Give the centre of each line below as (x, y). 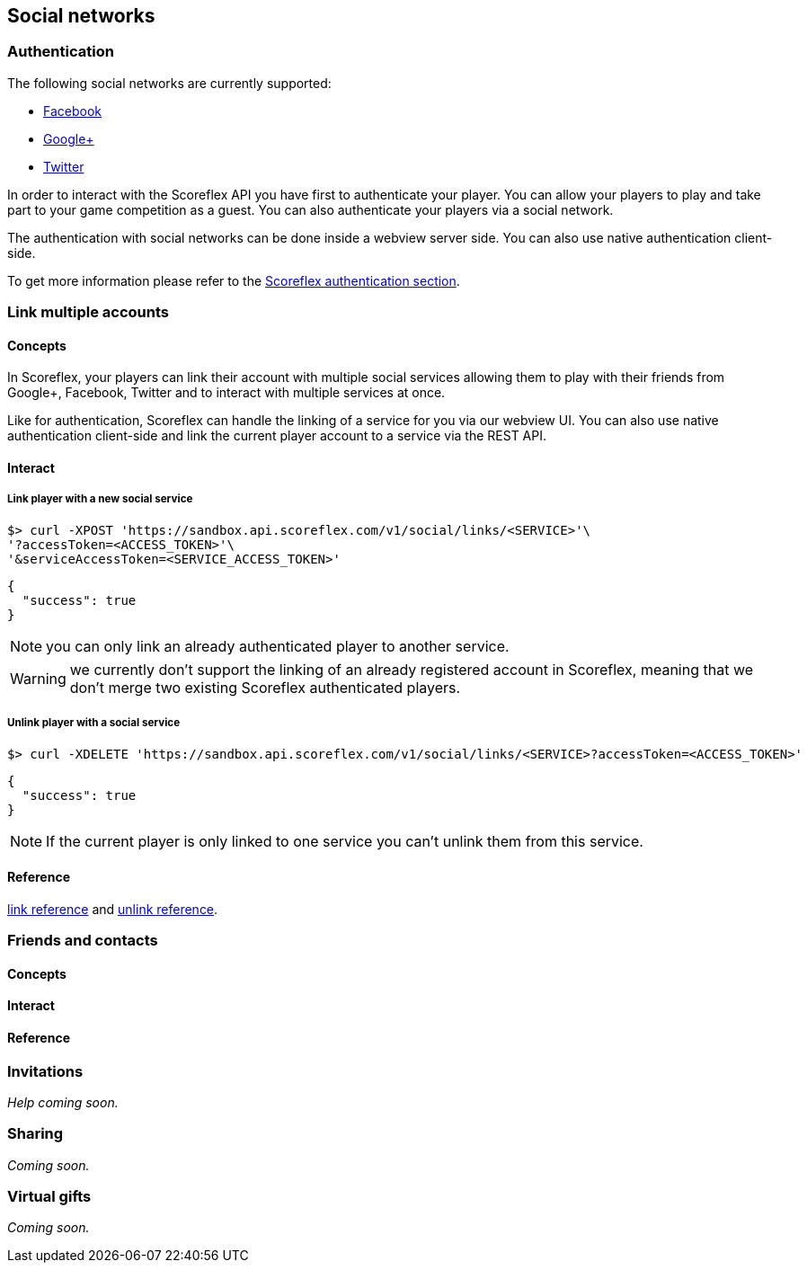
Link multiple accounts (88, 312)
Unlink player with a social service (94, 723)
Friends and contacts (83, 941)
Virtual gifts (49, 1197)
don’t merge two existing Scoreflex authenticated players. (265, 687)
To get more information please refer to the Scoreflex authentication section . (234, 280)
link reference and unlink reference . (113, 909)
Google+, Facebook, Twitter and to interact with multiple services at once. (226, 393)
